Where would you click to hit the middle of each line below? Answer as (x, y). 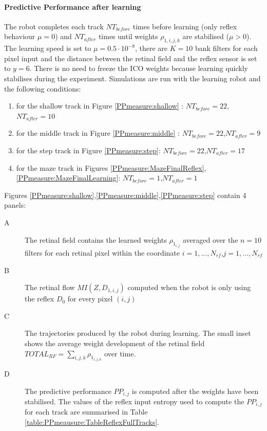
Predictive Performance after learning (73, 6)
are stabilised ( (206, 36)
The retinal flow (50, 287)
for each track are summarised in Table (86, 412)
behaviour (20, 36)
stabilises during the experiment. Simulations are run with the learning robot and (132, 78)
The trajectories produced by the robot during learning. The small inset (138, 333)
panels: (15, 205)
